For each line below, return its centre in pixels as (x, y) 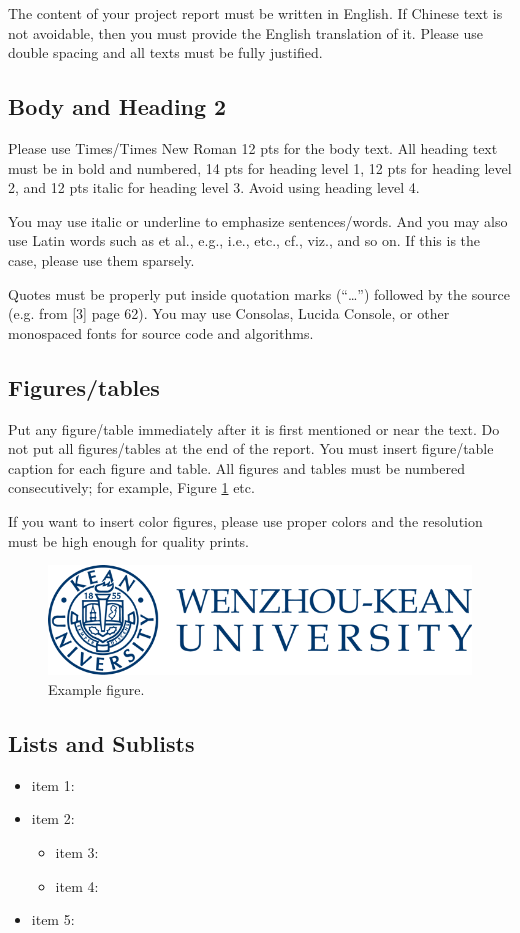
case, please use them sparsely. (101, 259)
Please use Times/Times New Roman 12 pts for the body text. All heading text (253, 147)
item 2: (53, 818)
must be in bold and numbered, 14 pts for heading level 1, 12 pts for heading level (260, 167)
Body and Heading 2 (117, 106)
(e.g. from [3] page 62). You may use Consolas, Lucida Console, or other (229, 313)
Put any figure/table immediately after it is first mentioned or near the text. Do (254, 428)
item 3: (77, 851)
